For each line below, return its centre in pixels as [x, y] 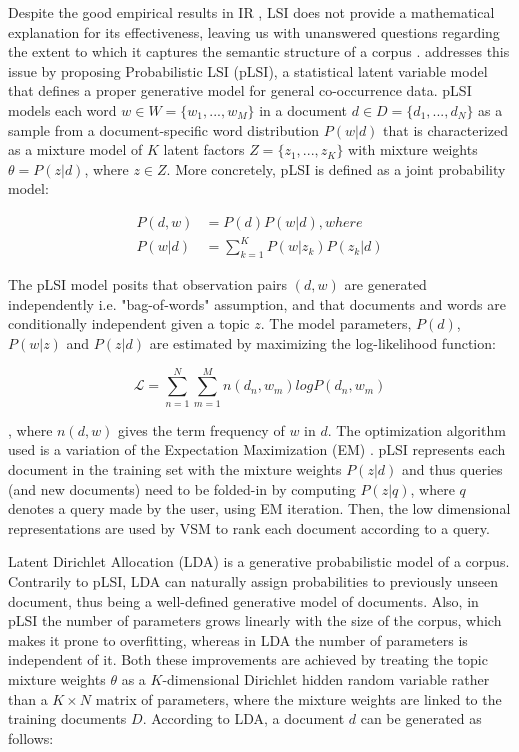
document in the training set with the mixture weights [175, 468]
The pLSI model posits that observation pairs [148, 284]
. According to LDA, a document [243, 718]
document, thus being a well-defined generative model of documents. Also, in [243, 600]
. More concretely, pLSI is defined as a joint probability [336, 168]
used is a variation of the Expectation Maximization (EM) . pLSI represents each [257, 449]
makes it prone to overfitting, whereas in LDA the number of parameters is [238, 639]
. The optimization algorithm [416, 429]
